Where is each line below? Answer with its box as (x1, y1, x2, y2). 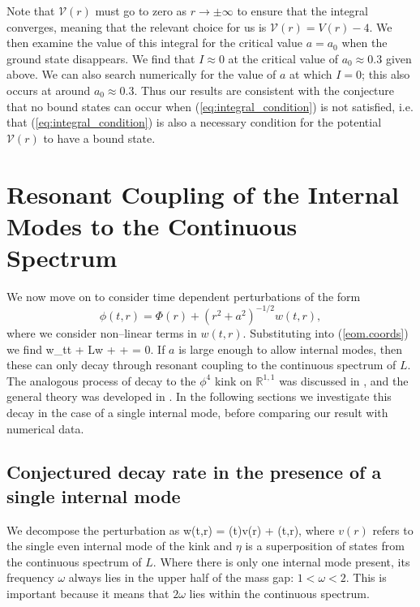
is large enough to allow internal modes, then (178, 340, 403, 357)
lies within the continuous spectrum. (189, 585, 370, 602)
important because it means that (6, 585, 169, 602)
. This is (345, 569, 387, 586)
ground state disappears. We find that (6, 50, 195, 67)
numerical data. (6, 420, 84, 437)
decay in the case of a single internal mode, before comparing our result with (6, 403, 388, 420)
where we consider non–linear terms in (6, 324, 197, 341)
